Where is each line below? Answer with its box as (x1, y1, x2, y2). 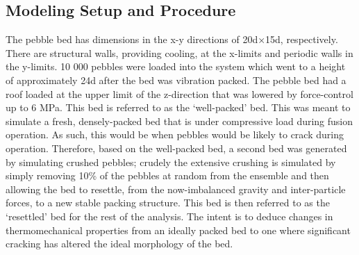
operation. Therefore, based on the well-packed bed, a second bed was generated (6, 140, 347, 155)
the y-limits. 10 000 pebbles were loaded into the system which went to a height (6, 59, 346, 74)
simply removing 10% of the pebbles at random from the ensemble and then (6, 168, 329, 183)
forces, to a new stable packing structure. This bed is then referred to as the (6, 195, 330, 210)
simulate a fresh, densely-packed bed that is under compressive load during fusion (6, 113, 353, 128)
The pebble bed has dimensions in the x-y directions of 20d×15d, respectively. (6, 32, 338, 47)
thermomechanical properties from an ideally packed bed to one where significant (6, 222, 351, 237)
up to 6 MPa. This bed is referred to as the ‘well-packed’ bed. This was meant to (6, 100, 351, 115)
